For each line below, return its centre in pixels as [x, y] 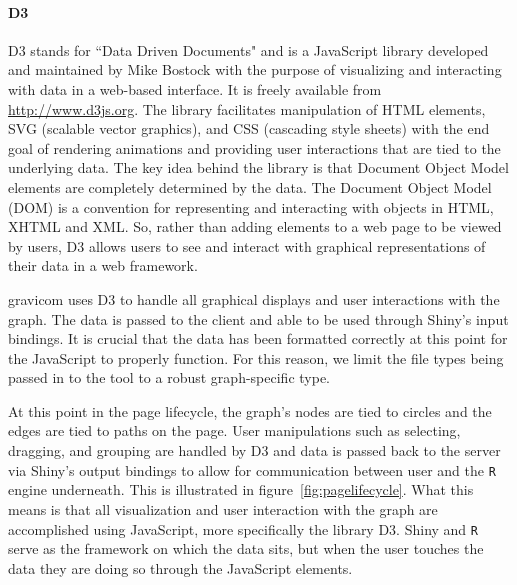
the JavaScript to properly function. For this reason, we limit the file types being [256, 357]
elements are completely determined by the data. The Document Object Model [250, 186]
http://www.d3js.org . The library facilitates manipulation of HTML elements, [247, 108]
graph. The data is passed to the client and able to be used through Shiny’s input [258, 318]
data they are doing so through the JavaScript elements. [180, 567]
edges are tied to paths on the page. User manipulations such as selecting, [234, 430]
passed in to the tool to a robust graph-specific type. [169, 377]
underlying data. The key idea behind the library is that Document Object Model [258, 167]
